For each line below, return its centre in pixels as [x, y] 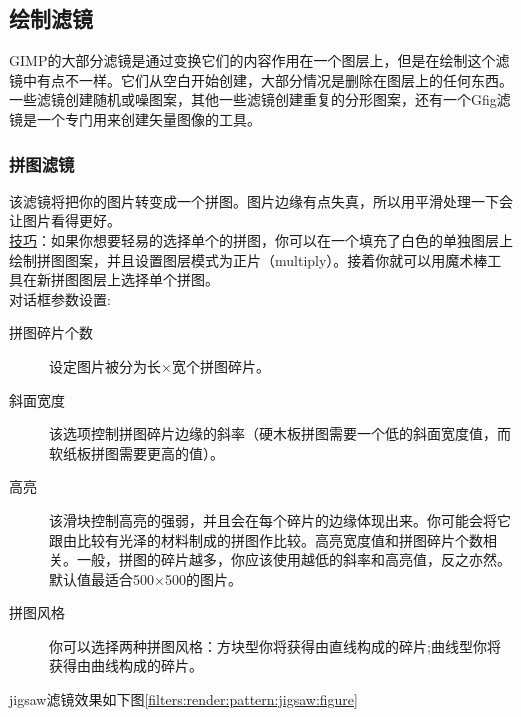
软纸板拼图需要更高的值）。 [136, 452]
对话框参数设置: [60, 298]
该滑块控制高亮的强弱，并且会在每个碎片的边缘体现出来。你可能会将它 [280, 519]
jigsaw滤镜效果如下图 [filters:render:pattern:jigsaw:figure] [183, 699]
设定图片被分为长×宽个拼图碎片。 [159, 365]
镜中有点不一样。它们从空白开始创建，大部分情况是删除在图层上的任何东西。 [261, 79]
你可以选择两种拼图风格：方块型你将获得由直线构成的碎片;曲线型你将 [275, 645]
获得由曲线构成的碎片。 [126, 665]
